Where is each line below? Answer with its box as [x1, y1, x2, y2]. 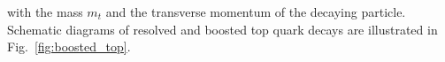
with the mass [7, 3, 83, 20]
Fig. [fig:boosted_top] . [7, 37, 131, 56]
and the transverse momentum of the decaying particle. [105, 3, 406, 20]
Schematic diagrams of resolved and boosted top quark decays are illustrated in [7, 19, 438, 38]
